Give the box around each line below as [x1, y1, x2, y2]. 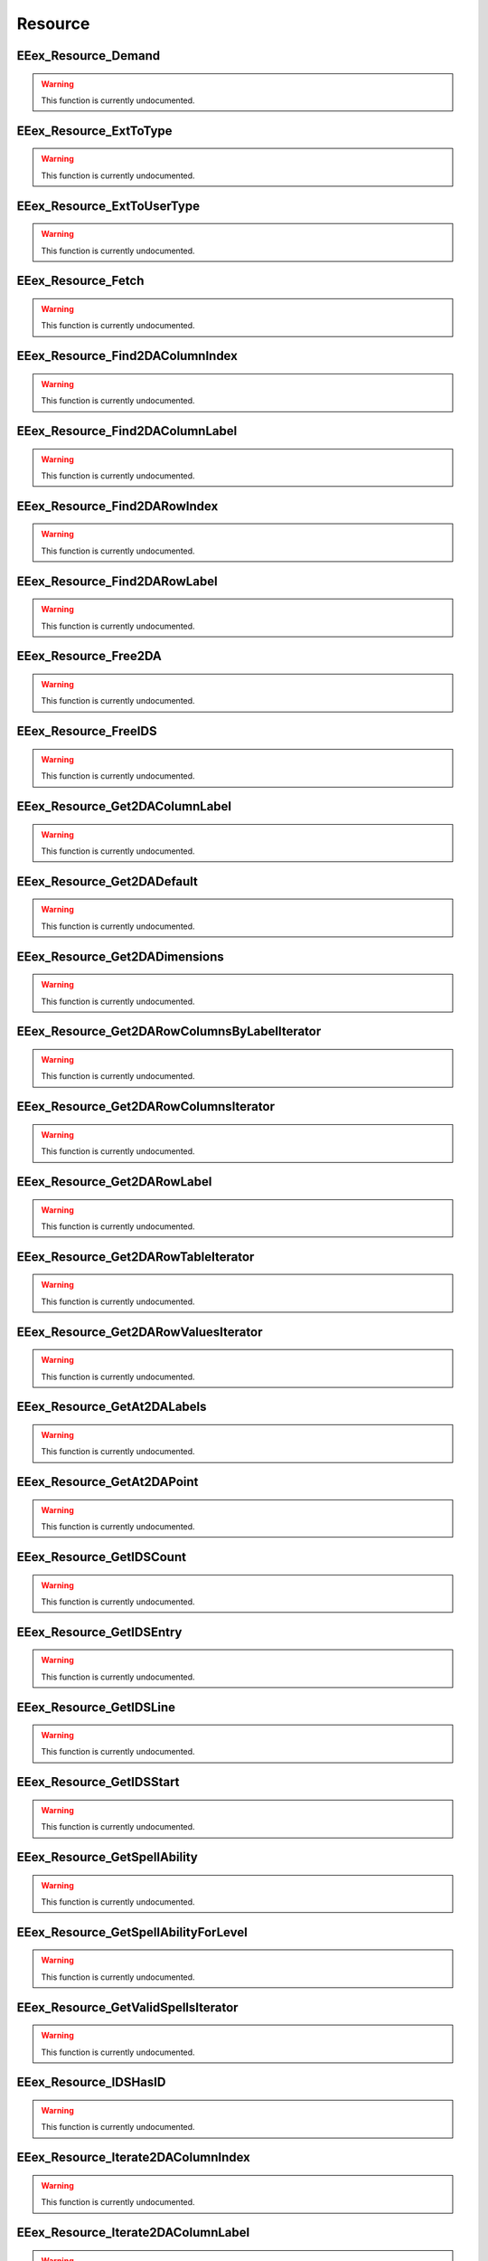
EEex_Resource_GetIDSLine [16, 1699, 176, 1715]
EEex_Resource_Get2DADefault [16, 874, 199, 889]
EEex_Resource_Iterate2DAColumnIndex [16, 2150, 250, 2165]
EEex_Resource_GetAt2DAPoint [16, 1474, 199, 1490]
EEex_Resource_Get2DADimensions [16, 949, 225, 964]
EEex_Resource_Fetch [16, 273, 145, 289]
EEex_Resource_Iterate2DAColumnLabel [16, 2225, 250, 2240]
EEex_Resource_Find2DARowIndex [16, 498, 219, 514]
